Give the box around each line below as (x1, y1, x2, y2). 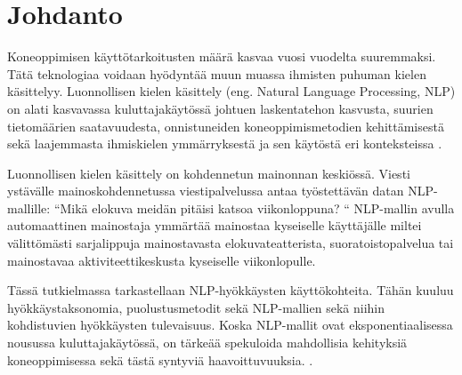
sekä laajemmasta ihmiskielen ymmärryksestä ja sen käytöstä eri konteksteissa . (7, 134, 442, 153)
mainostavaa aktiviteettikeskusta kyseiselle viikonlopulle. (7, 251, 316, 269)
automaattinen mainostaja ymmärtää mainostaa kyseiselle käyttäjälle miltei (7, 216, 422, 235)
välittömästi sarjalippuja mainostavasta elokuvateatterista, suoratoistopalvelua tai (7, 234, 454, 252)
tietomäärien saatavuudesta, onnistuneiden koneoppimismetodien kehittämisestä (7, 116, 444, 135)
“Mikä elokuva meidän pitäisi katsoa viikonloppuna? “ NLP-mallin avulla (53, 198, 455, 217)
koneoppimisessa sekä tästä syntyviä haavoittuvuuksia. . (7, 350, 313, 369)
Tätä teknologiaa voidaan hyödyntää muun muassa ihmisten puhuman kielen (7, 64, 426, 83)
